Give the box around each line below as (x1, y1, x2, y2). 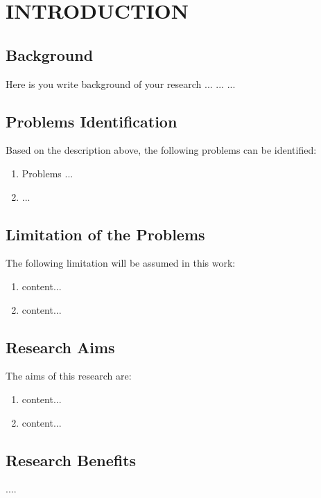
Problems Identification (6, 110, 177, 132)
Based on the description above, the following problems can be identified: (6, 143, 317, 157)
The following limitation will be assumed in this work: (6, 256, 236, 270)
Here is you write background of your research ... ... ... (6, 76, 236, 91)
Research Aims (6, 336, 115, 357)
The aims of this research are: (6, 368, 132, 383)
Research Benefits (6, 449, 137, 470)
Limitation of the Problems (6, 223, 205, 244)
